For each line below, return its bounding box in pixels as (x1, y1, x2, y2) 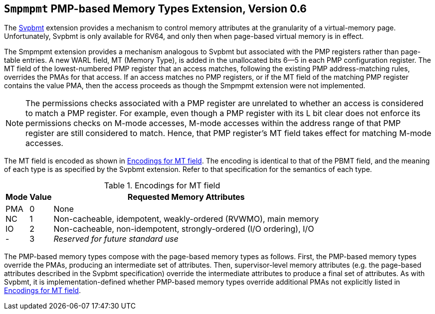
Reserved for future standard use (53, 234, 179, 244)
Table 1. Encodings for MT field (104, 180, 220, 191)
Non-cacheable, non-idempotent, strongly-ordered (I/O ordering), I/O (53, 224, 314, 234)
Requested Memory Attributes (127, 192, 245, 202)
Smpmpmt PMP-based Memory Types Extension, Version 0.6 (4, 2, 307, 15)
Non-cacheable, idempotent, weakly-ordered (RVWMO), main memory (53, 214, 319, 224)
